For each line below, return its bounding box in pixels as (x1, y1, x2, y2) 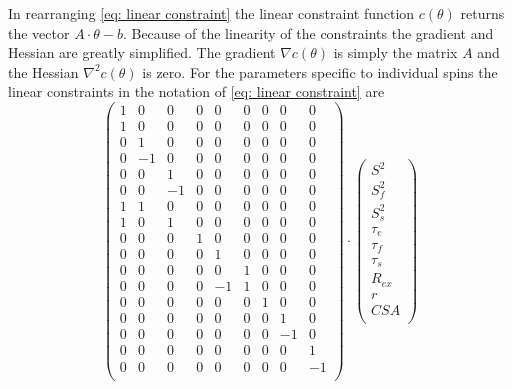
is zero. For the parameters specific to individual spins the (142, 61, 498, 82)
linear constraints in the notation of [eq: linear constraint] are (8, 81, 385, 102)
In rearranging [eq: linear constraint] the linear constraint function (8, 3, 415, 23)
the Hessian (8, 61, 79, 82)
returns (460, 3, 505, 23)
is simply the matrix (333, 42, 458, 63)
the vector (8, 22, 70, 43)
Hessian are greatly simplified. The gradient (8, 42, 276, 63)
